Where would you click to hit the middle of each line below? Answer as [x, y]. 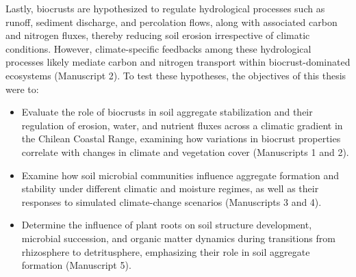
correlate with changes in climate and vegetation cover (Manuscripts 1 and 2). [185, 151]
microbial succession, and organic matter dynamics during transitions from [178, 238]
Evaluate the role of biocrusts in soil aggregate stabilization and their [167, 112]
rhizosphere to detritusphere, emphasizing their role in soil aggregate [166, 251]
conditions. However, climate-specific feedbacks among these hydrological [158, 48]
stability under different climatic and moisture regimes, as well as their [170, 188]
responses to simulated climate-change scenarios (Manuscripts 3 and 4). [171, 201]
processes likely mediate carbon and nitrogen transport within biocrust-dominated [178, 62]
